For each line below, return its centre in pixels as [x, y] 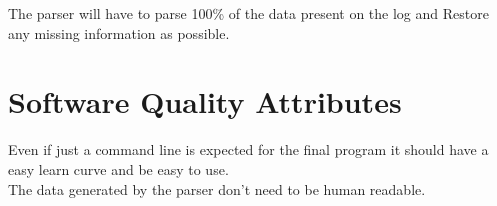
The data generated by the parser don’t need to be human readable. [217, 188]
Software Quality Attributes [205, 101]
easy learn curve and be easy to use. [118, 168]
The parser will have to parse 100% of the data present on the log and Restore [248, 13]
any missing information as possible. [119, 32]
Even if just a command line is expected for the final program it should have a [248, 149]
